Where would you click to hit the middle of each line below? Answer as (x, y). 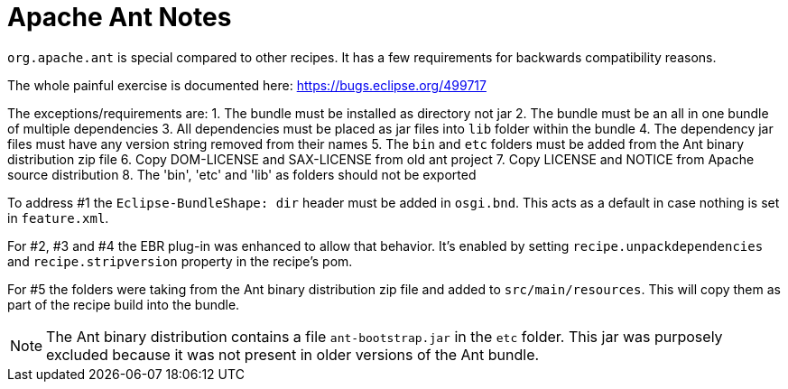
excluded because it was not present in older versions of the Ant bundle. (293, 354)
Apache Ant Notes (120, 17)
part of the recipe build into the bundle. (124, 304)
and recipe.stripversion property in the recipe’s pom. (180, 261)
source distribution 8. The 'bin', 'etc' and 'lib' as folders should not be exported (242, 174)
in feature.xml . (58, 218)
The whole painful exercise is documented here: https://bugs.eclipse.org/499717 (247, 85)
